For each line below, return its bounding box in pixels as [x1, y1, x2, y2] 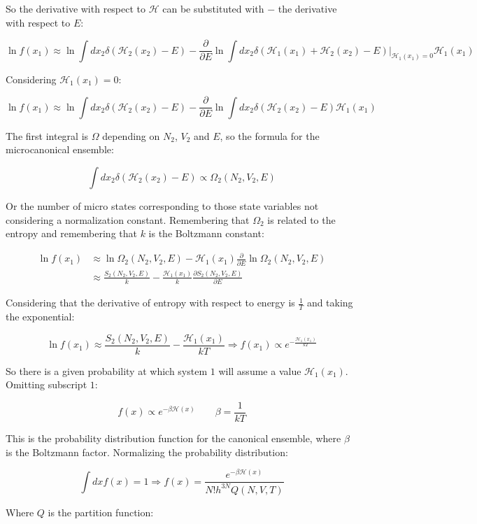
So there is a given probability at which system [6, 363, 208, 378]
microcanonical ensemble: [6, 142, 114, 157]
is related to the [267, 212, 336, 227]
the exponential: [6, 309, 75, 324]
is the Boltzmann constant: [148, 226, 264, 241]
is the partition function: [48, 504, 154, 519]
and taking [306, 295, 353, 310]
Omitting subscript [6, 377, 87, 392]
